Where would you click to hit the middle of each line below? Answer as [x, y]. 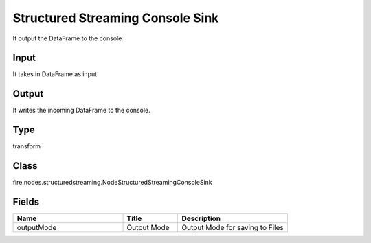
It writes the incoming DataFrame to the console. [81, 111]
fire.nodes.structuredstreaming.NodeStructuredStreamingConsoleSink [112, 183]
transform [27, 146]
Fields [26, 201]
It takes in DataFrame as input [55, 74]
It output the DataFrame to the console [67, 38]
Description [201, 218]
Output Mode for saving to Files [233, 228]
